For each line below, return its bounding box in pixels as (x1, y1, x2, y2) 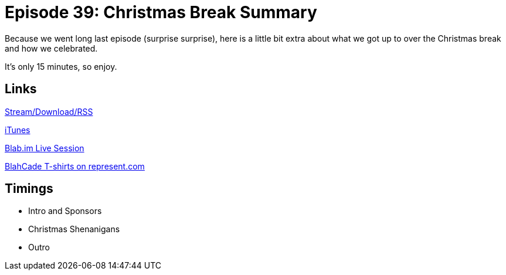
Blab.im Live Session (5, 142, 84, 153)
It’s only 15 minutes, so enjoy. (5, 61, 117, 72)
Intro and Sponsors (28, 206, 102, 216)
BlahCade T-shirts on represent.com (5, 161, 145, 171)
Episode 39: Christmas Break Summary (5, 2, 317, 22)
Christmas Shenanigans (28, 224, 120, 235)
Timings (5, 181, 53, 196)
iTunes (5, 124, 30, 135)
